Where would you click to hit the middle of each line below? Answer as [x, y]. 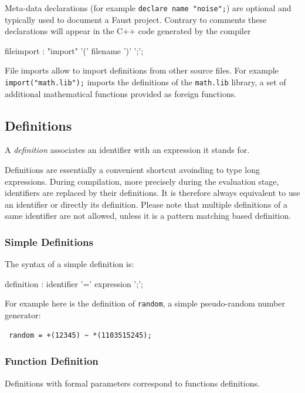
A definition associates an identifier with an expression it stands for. [127, 150]
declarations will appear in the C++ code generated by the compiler [128, 31]
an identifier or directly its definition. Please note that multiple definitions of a [146, 204]
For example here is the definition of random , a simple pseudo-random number [145, 303]
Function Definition [52, 361]
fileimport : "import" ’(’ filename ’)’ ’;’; [74, 50]
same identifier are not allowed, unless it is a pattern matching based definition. [148, 216]
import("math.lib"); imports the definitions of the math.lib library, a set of [145, 82]
